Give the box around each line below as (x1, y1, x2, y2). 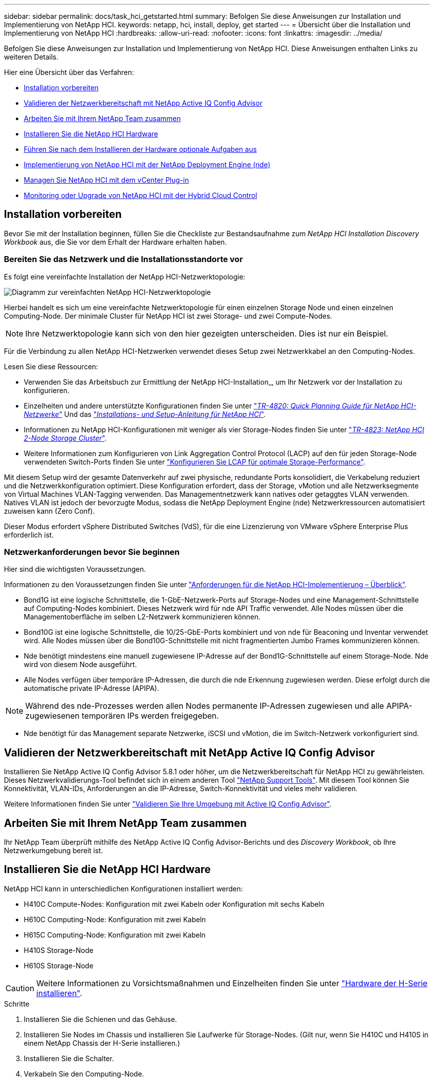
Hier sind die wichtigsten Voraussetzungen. (4, 565, 146, 574)
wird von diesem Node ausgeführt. (24, 660, 137, 669)
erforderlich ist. (4, 530, 54, 539)
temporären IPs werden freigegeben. (82, 711, 219, 721)
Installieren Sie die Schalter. (24, 1054, 114, 1063)
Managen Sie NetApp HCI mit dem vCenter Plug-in (24, 176, 189, 184)
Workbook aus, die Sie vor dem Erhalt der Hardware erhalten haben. (4, 237, 227, 246)
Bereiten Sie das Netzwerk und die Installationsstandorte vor (4, 254, 243, 265)
